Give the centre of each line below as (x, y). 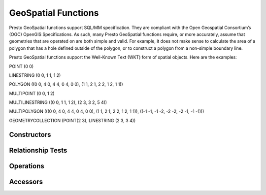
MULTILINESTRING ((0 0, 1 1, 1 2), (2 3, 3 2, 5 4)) (58, 102)
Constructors (30, 135)
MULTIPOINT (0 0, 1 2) (32, 93)
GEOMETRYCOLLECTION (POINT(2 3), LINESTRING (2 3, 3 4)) (72, 120)
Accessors (26, 181)
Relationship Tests (38, 150)
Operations (27, 166)
